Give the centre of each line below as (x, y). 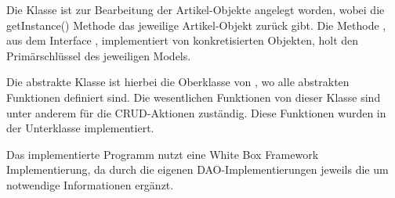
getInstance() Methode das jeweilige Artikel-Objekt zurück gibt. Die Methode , (196, 25)
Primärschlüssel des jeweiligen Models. (99, 55)
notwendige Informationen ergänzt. (90, 184)
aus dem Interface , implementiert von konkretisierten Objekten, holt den (183, 40)
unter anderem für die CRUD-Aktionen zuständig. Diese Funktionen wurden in (196, 112)
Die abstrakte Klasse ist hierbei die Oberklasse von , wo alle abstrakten (178, 82)
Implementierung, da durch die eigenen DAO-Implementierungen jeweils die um (197, 169)
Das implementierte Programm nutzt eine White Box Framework (163, 154)
